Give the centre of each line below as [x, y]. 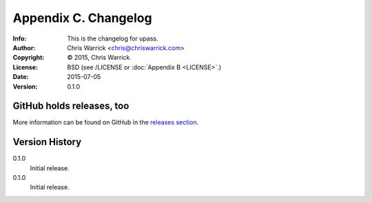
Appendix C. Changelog [82, 18]
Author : [24, 47]
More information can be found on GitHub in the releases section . [106, 122]
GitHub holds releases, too [71, 106]
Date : [21, 77]
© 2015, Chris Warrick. [100, 58]
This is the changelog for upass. [113, 38]
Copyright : [29, 58]
